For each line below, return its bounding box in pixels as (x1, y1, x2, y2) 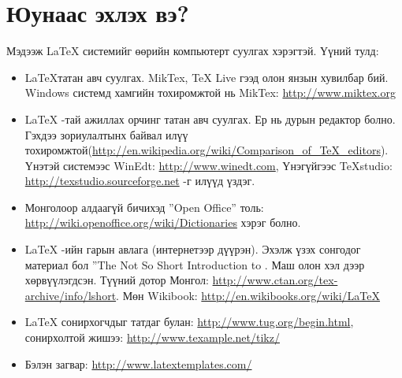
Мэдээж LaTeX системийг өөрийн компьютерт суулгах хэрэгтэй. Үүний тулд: (6, 43, 379, 59)
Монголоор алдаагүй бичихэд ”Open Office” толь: (24, 198, 264, 215)
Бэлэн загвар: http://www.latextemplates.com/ (24, 355, 252, 372)
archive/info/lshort (24, 287, 117, 303)
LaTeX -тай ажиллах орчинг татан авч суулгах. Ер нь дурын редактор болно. (24, 110, 396, 127)
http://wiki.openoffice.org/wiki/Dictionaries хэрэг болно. (24, 214, 301, 231)
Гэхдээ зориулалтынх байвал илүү (24, 126, 188, 143)
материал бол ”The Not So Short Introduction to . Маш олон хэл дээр (24, 256, 365, 272)
